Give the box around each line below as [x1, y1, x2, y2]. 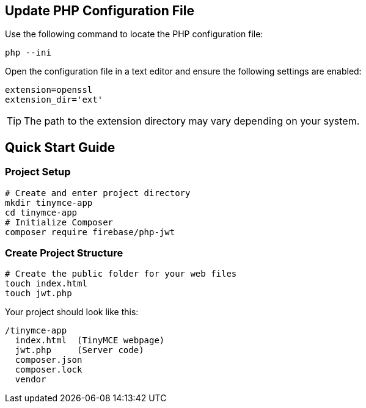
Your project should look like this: [5, 307, 139, 318]
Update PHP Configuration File [5, 3, 194, 18]
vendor [15, 374, 46, 385]
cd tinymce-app [5, 207, 78, 217]
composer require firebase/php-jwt [5, 227, 175, 237]
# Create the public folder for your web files [5, 269, 237, 279]
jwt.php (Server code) [15, 345, 144, 355]
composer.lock [15, 365, 82, 375]
